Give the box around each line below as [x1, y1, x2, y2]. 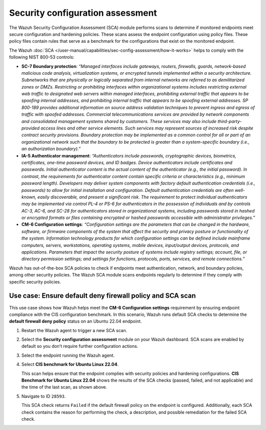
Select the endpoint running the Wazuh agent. [21, 352, 115, 358]
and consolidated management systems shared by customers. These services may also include [21, 118, 217, 124]
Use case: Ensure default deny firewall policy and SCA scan [9, 292, 196, 300]
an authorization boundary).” [21, 146, 81, 152]
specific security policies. [9, 278, 62, 285]
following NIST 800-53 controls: [9, 54, 75, 60]
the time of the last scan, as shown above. [21, 384, 107, 390]
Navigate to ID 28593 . [21, 393, 66, 399]
